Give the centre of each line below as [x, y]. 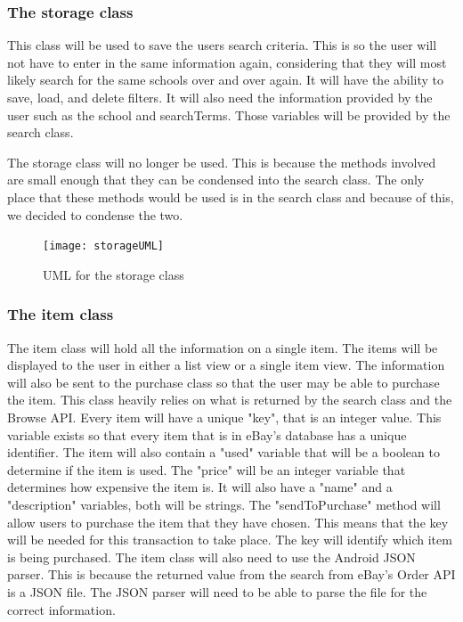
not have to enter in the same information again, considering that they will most [227, 62]
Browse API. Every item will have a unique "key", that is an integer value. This [224, 417]
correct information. [61, 609]
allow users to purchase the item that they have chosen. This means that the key [228, 522]
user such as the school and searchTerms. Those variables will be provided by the [229, 115]
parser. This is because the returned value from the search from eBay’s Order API [231, 574]
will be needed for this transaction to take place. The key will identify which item [230, 540]
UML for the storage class [114, 274]
